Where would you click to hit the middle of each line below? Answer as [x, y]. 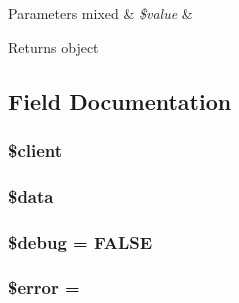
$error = [44, 287]
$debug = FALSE [80, 241]
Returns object [53, 46]
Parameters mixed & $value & [100, 13]
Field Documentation [120, 100]
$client [35, 149]
